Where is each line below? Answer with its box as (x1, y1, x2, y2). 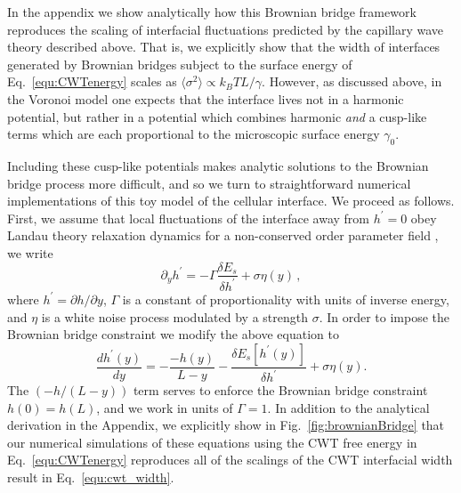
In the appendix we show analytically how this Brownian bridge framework (7, 3, 417, 20)
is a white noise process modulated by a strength (41, 307, 308, 326)
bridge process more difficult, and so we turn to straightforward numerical (7, 174, 411, 192)
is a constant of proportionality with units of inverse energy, (122, 289, 449, 308)
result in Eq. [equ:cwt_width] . (7, 468, 174, 487)
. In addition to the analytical (267, 398, 430, 416)
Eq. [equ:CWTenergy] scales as (7, 72, 177, 91)
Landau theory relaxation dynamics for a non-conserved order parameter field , (7, 226, 439, 245)
